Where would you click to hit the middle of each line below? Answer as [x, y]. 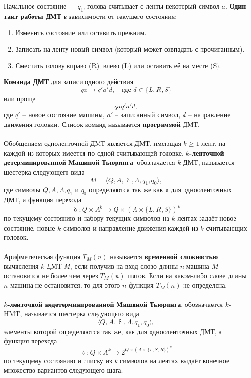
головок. [16, 237]
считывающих [226, 227]
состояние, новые [30, 227]
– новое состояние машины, [64, 115]
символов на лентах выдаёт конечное [175, 360]
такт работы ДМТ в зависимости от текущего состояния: [91, 16]
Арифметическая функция [42, 256]
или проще [20, 98]
